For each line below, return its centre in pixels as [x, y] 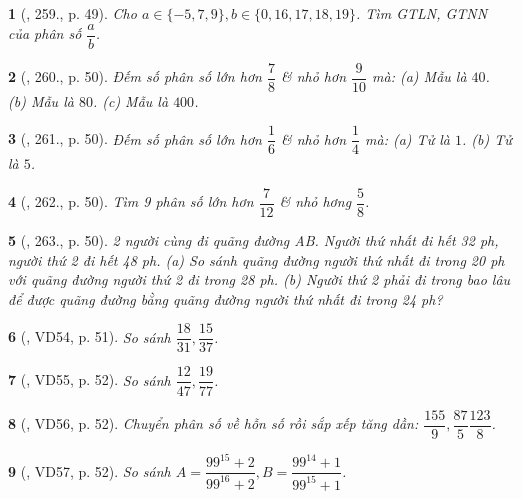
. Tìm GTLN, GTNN [422, 13]
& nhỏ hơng [315, 201]
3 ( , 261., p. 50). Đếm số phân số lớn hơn [135, 138]
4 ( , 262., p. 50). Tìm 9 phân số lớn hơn [131, 201]
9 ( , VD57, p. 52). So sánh [89, 470]
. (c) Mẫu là [130, 100]
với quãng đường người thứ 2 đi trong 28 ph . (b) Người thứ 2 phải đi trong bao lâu [259, 279]
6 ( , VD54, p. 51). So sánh [89, 336]
